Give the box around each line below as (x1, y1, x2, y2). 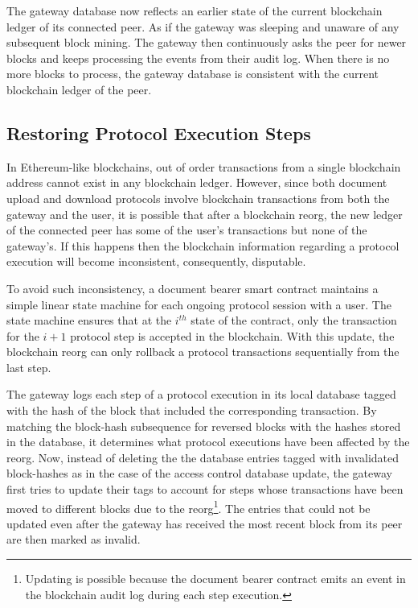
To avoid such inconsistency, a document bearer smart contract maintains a (6, 279, 379, 296)
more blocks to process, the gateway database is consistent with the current (6, 65, 379, 82)
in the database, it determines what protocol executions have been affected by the (6, 433, 410, 450)
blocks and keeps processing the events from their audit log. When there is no (6, 49, 390, 66)
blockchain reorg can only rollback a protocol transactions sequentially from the (6, 343, 400, 360)
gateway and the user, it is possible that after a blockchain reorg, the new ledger (6, 205, 403, 222)
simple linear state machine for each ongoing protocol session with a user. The (6, 296, 391, 312)
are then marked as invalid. (6, 531, 141, 548)
